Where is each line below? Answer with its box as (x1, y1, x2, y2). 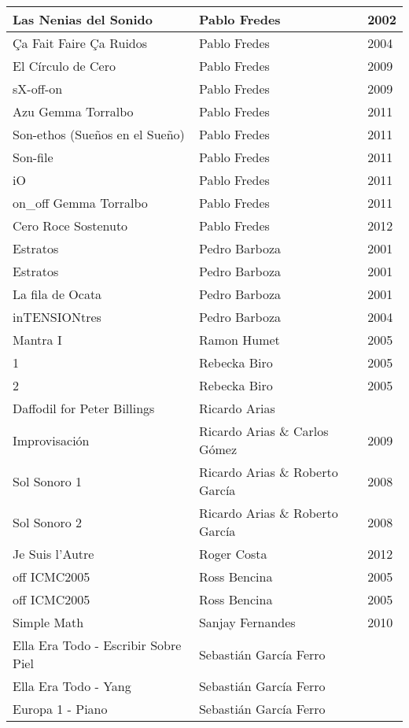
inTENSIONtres (13, 308, 101, 326)
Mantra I (13, 331, 62, 349)
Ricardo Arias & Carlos (198, 422, 329, 440)
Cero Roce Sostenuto (13, 216, 128, 235)
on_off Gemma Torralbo (13, 194, 148, 212)
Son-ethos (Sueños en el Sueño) (13, 125, 185, 143)
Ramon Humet (198, 331, 280, 349)
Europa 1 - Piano (13, 700, 108, 718)
